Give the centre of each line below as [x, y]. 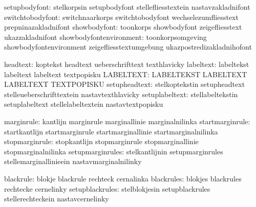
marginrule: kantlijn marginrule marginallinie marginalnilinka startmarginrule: [127, 121]
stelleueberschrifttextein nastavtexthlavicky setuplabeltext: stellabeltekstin [121, 94]
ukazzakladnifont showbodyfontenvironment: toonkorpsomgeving [105, 37]
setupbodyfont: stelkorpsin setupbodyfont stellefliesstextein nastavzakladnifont [127, 7]
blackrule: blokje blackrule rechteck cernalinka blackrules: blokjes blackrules [123, 178]
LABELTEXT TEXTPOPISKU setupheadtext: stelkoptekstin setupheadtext [125, 84]
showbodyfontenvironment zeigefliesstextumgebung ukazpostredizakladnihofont [128, 47]
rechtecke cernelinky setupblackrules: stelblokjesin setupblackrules [107, 188]
